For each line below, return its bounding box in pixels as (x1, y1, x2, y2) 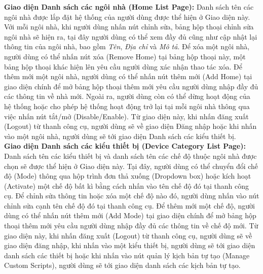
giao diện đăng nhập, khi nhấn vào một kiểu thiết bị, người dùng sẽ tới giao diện (4, 240, 255, 251)
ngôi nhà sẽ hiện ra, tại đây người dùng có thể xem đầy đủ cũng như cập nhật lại (4, 31, 257, 42)
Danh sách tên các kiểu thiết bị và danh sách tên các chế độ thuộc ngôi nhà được (4, 150, 257, 161)
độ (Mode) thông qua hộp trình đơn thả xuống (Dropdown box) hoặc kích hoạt (4, 170, 251, 181)
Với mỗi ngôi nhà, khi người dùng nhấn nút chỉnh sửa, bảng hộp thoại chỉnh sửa (4, 21, 254, 32)
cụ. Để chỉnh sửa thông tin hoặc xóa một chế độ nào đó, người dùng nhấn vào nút (4, 190, 259, 201)
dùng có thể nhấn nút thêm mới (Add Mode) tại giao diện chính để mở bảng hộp (4, 210, 256, 221)
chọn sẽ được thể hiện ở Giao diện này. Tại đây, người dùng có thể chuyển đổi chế (4, 160, 258, 171)
